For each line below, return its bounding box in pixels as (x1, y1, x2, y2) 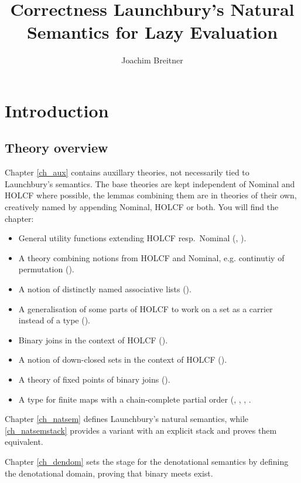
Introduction (5, 98, 109, 122)
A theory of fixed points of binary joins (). (18, 373, 170, 386)
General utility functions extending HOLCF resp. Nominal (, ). (18, 232, 247, 244)
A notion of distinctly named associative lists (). (18, 283, 191, 295)
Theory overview (5, 139, 108, 157)
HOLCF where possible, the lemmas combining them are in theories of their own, (5, 189, 297, 201)
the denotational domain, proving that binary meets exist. (5, 467, 213, 479)
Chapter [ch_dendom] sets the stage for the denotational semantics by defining (5, 455, 289, 467)
